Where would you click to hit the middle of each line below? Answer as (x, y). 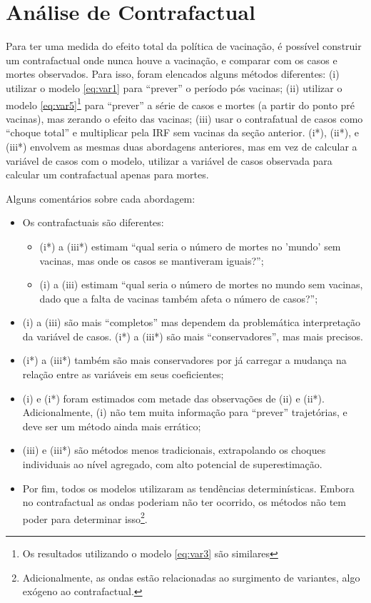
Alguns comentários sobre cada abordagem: (101, 198)
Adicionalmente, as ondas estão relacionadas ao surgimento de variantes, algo (191, 577)
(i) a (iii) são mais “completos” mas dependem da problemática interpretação (192, 322)
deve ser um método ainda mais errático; (112, 426)
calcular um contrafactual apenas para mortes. (107, 174)
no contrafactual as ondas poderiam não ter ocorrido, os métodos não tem (184, 502)
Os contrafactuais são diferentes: (93, 222)
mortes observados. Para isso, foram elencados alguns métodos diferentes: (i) (173, 74)
